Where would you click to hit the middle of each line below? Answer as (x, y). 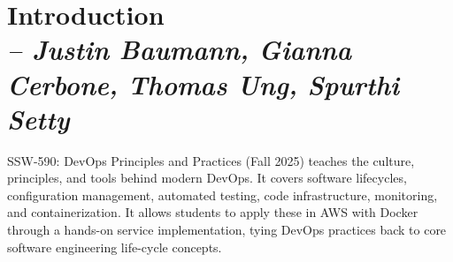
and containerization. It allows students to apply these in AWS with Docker (213, 212)
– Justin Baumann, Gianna (180, 49)
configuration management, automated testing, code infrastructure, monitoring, (223, 195)
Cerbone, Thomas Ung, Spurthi (203, 84)
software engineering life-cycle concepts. (115, 247)
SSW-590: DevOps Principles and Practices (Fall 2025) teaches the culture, (211, 160)
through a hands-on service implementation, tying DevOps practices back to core (227, 230)
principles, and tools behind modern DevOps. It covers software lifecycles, (207, 178)
